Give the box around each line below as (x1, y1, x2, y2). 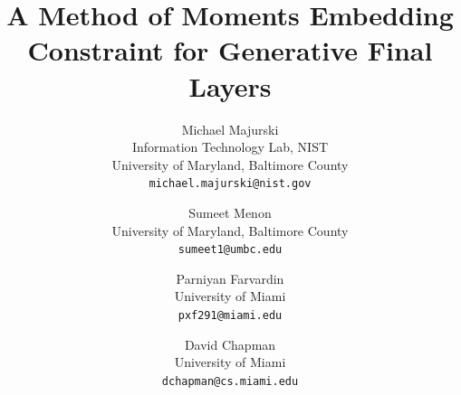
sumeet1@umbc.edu (178, 243, 283, 257)
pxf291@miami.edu (178, 308, 283, 322)
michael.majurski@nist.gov (149, 177, 312, 191)
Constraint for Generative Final (27, 32, 433, 69)
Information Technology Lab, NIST (131, 137, 329, 156)
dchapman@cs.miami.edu (161, 374, 299, 388)
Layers (188, 67, 272, 104)
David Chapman (184, 334, 276, 353)
